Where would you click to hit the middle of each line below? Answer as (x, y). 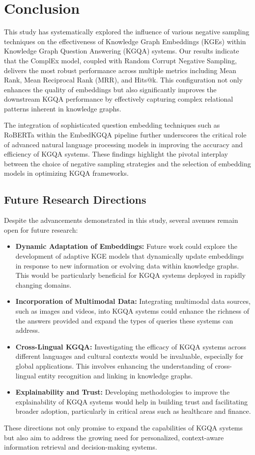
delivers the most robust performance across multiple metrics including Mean (120, 70)
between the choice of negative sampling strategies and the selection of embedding (127, 163)
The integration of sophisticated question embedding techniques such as (112, 125)
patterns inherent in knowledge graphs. (63, 108)
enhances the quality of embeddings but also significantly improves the (110, 89)
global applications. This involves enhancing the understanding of (114, 365)
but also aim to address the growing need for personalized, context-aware (114, 437)
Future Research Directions (75, 200)
